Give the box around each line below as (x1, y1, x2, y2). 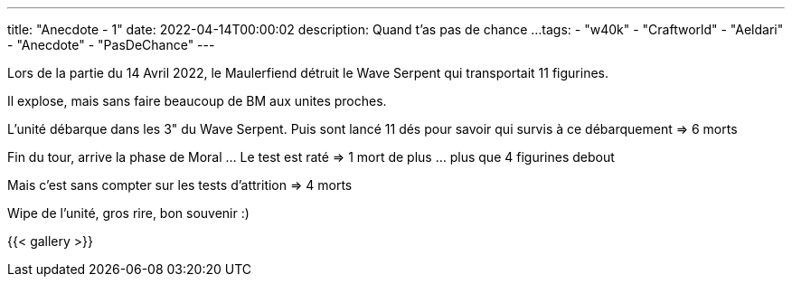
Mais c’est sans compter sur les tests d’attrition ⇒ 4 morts (7, 177, 353, 193)
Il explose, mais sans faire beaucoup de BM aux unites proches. (7, 93, 387, 109)
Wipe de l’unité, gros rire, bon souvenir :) (7, 205, 250, 221)
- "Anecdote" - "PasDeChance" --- (7, 37, 215, 52)
